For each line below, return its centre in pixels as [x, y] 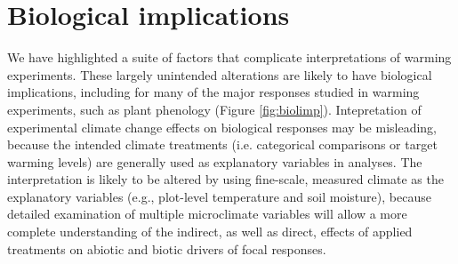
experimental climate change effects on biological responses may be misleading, [222, 127]
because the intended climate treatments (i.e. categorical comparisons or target [222, 144]
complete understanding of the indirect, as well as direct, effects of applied [210, 232]
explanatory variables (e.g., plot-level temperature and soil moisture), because [219, 196]
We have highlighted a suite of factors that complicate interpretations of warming [229, 57]
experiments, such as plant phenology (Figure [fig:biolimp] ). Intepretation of [214, 109]
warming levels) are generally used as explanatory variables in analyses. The [215, 161]
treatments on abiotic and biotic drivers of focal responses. [167, 248]
